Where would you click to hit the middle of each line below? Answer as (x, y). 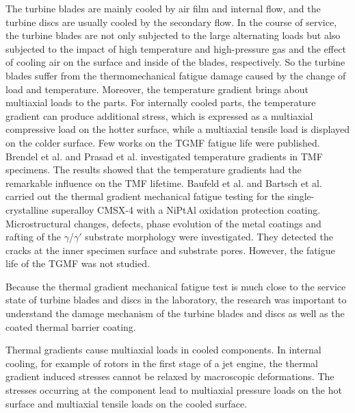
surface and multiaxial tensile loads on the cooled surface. (127, 403)
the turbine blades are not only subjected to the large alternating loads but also (173, 35)
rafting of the (33, 237)
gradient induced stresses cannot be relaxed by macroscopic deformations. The (170, 376)
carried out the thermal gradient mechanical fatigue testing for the (145, 196)
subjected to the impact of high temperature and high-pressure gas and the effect (176, 48)
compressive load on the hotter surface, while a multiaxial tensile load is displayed (178, 129)
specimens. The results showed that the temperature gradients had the (154, 170)
